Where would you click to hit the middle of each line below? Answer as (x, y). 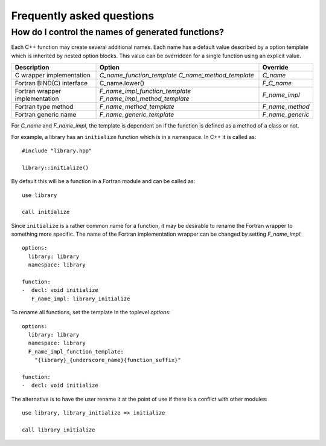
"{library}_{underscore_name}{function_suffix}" (107, 360)
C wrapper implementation (53, 76)
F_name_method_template (137, 107)
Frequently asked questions (83, 16)
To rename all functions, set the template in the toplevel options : (91, 312)
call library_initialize (59, 430)
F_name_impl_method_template (145, 99)
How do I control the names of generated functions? (118, 32)
